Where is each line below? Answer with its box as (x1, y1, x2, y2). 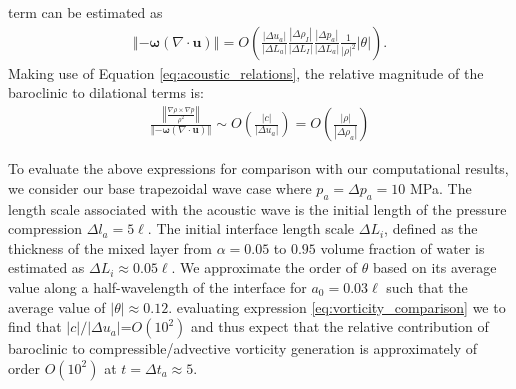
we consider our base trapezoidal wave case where (8, 177, 312, 198)
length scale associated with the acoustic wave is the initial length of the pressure (8, 198, 507, 219)
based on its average (373, 257, 497, 278)
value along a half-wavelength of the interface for (8, 276, 307, 297)
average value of (8, 296, 106, 317)
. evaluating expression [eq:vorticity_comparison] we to (168, 296, 506, 317)
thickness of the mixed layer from (8, 237, 212, 258)
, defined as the (384, 218, 478, 239)
